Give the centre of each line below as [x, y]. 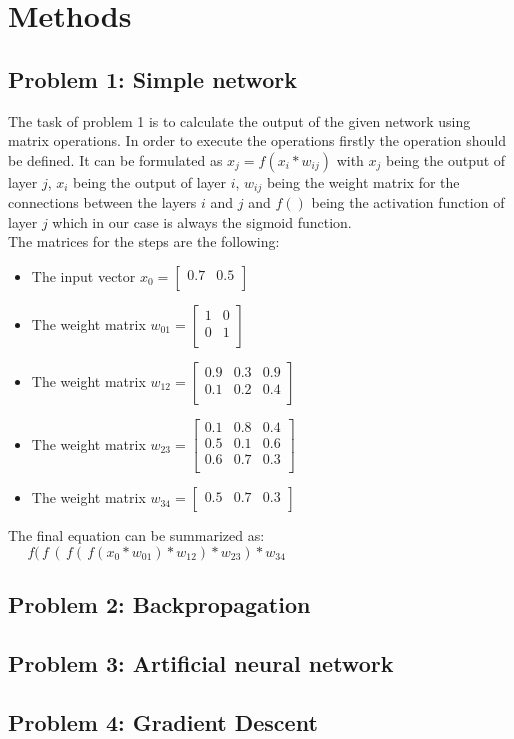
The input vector [83, 276]
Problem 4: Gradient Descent [163, 721]
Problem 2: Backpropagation [159, 604]
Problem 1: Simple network [152, 78]
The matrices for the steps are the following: [144, 241]
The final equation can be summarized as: [136, 535]
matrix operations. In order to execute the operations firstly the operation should [257, 140]
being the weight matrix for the [363, 181]
